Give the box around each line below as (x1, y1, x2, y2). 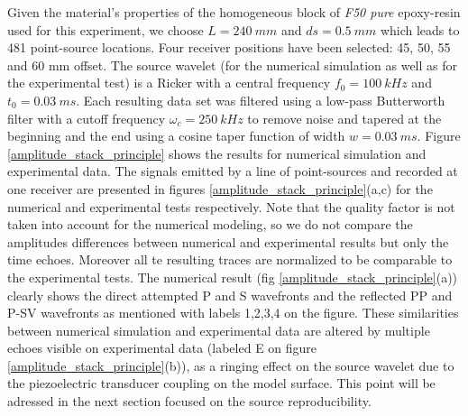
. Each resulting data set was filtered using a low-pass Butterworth (76, 90, 445, 109)
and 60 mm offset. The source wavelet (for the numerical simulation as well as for (7, 55, 458, 74)
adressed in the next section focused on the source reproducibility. (7, 392, 372, 411)
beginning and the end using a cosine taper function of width (7, 126, 345, 145)
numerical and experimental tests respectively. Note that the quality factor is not (7, 197, 455, 216)
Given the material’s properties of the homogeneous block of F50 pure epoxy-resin (7, 3, 461, 21)
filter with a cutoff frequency (7, 108, 166, 127)
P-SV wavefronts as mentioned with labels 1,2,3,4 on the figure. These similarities (7, 303, 459, 322)
